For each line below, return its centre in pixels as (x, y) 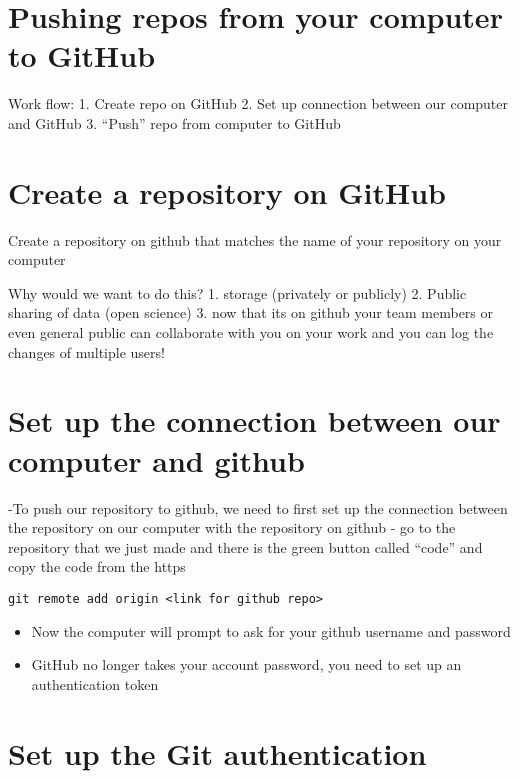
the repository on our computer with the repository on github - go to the (232, 527)
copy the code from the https (97, 566)
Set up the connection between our (254, 420)
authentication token (95, 683)
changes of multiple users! (86, 351)
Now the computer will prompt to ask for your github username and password (271, 630)
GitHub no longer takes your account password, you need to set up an (246, 664)
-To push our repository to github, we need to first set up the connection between (258, 507)
